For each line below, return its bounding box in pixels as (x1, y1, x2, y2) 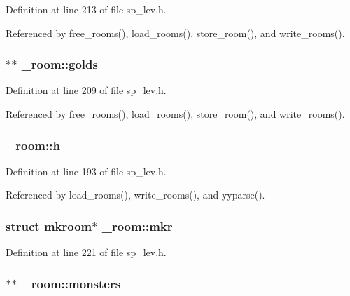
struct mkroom (6, 217, 92, 234)
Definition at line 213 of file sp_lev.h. (6, 2, 167, 16)
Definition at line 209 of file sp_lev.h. (6, 83, 167, 97)
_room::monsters (21, 274, 121, 292)
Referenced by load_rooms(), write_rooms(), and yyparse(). (6, 187, 265, 202)
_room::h (6, 136, 60, 154)
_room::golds (21, 55, 98, 73)
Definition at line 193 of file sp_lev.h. (6, 163, 167, 178)
